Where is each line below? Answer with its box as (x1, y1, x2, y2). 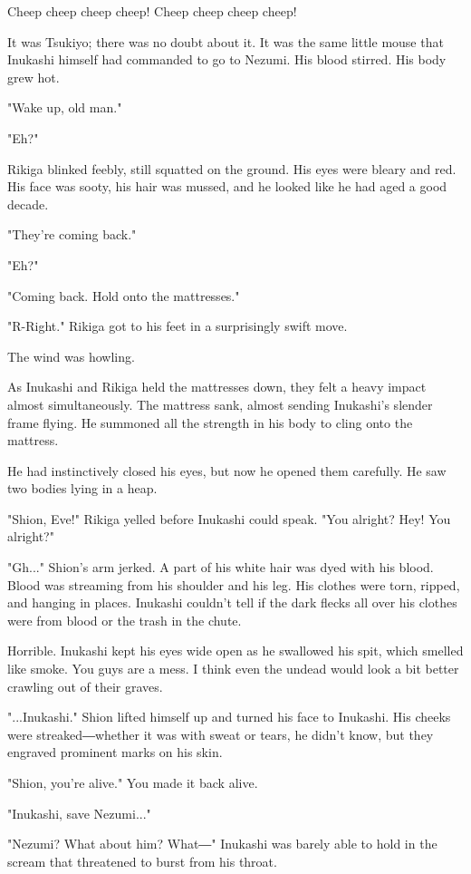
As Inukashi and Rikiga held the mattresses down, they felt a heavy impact (7, 377, 427, 396)
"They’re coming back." (7, 225, 137, 244)
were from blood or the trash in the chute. (7, 610, 242, 629)
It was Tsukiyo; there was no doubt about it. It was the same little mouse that (7, 32, 444, 51)
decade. (7, 194, 49, 213)
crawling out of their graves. (7, 676, 163, 695)
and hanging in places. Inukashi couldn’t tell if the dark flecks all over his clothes (7, 593, 457, 612)
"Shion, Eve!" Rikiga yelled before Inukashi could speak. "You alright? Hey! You (7, 509, 451, 528)
